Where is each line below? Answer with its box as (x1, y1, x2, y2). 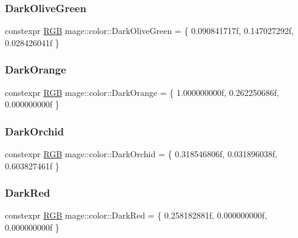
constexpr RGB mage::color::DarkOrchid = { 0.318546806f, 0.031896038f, (5, 148, 277, 160)
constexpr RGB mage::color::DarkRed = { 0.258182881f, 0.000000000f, (5, 209, 267, 222)
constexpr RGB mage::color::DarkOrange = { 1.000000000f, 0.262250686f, (5, 86, 279, 98)
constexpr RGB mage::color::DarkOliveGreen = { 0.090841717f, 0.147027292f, (5, 24, 294, 37)
